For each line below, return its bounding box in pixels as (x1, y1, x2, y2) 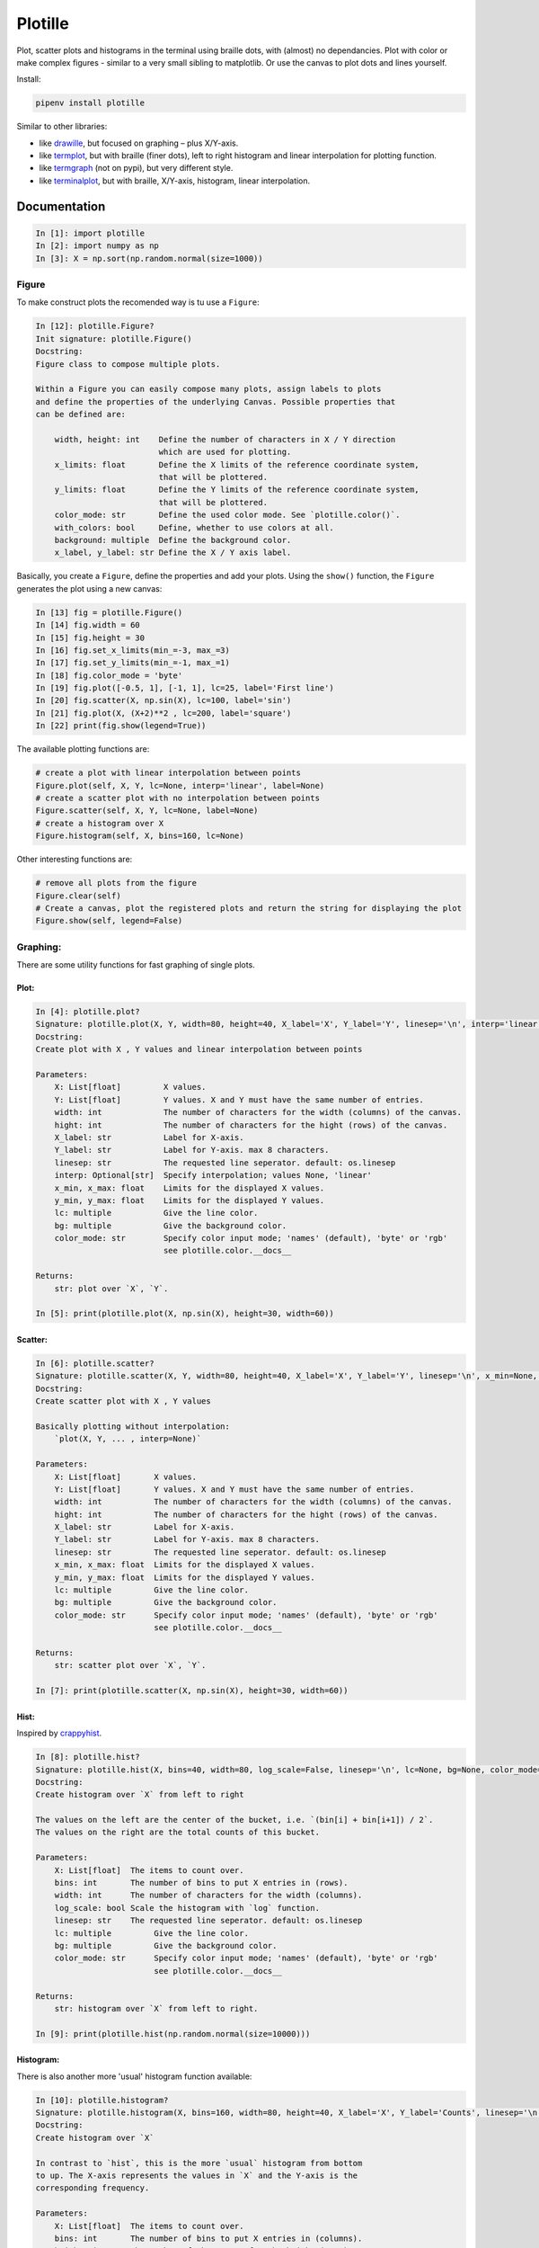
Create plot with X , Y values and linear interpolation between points (35, 1044, 363, 1055)
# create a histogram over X (35, 818, 164, 828)
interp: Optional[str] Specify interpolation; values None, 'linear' (54, 1170, 373, 1181)
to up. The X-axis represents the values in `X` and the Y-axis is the (35, 2171, 358, 2181)
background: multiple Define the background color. (54, 535, 292, 545)
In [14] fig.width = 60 (35, 620, 141, 630)
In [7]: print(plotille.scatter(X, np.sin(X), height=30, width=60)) (35, 1686, 349, 1696)
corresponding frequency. (35, 2183, 150, 2193)
